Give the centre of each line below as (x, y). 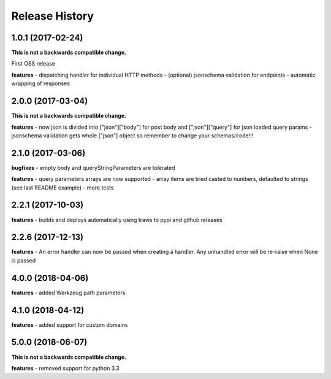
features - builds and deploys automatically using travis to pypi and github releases (117, 220)
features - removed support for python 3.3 (65, 368)
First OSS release (33, 64)
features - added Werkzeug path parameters (68, 293)
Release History (53, 16)
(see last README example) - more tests (63, 188)
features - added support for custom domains (70, 324)
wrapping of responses (41, 83)
